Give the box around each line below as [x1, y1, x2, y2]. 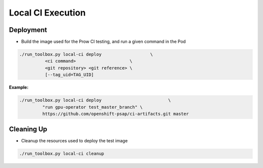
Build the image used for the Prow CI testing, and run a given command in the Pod [21, 39, 186, 45]
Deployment [9, 26, 47, 34]
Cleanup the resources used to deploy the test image [21, 138, 128, 144]
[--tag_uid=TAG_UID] [44, 72, 94, 78]
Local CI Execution [9, 7, 86, 18]
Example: [9, 84, 29, 90]
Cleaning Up [9, 125, 47, 134]
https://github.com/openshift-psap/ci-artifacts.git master [42, 111, 189, 117]
